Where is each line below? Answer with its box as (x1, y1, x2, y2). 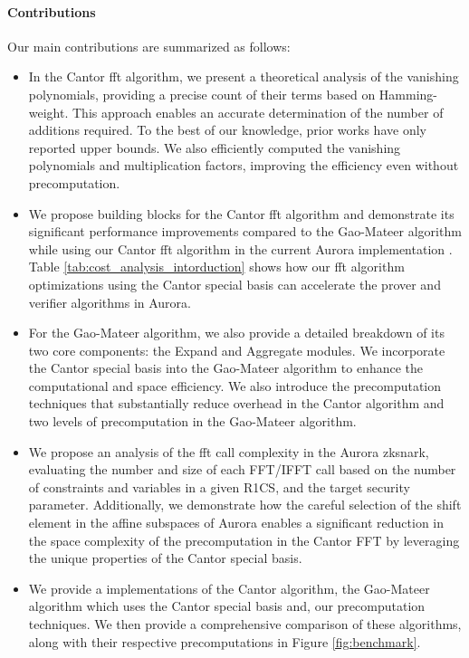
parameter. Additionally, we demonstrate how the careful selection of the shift (28, 495, 462, 514)
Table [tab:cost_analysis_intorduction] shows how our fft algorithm (28, 257, 405, 276)
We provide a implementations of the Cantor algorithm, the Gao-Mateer (28, 578, 430, 597)
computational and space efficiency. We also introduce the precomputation (28, 376, 442, 395)
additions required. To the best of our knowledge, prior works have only (28, 120, 426, 139)
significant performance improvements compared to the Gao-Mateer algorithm (28, 222, 462, 241)
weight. (28, 102, 69, 121)
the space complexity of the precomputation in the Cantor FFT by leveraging (28, 530, 460, 549)
